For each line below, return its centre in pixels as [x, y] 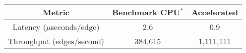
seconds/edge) [75, 27]
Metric [56, 12]
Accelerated [215, 12]
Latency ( [29, 27]
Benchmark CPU [146, 12]
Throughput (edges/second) [56, 41]
